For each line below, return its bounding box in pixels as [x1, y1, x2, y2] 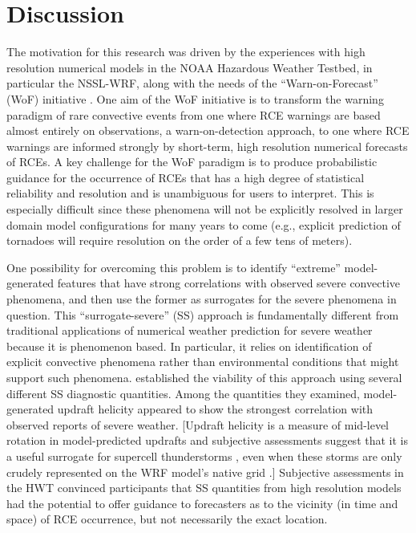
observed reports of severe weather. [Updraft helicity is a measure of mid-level [6, 416, 390, 433]
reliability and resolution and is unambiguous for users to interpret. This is [6, 185, 374, 201]
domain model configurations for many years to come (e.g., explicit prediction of [6, 216, 401, 233]
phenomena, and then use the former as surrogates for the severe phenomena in [6, 291, 397, 307]
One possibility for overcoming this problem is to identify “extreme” [6, 258, 341, 275]
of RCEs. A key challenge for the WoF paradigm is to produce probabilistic [6, 153, 378, 170]
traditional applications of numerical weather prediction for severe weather [6, 322, 373, 339]
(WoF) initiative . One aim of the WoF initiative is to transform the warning [6, 90, 384, 107]
